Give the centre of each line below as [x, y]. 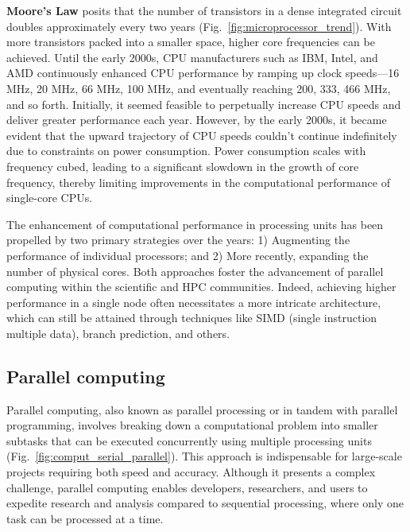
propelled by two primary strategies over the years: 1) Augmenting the [178, 240]
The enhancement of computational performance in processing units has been [195, 224]
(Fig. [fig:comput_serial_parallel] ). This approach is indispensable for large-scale [204, 456]
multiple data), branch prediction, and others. [118, 333]
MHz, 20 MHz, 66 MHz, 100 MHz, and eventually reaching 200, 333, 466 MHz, [199, 88]
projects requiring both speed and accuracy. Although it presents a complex [191, 472]
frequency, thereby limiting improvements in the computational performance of [198, 182]
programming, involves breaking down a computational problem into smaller [192, 425]
